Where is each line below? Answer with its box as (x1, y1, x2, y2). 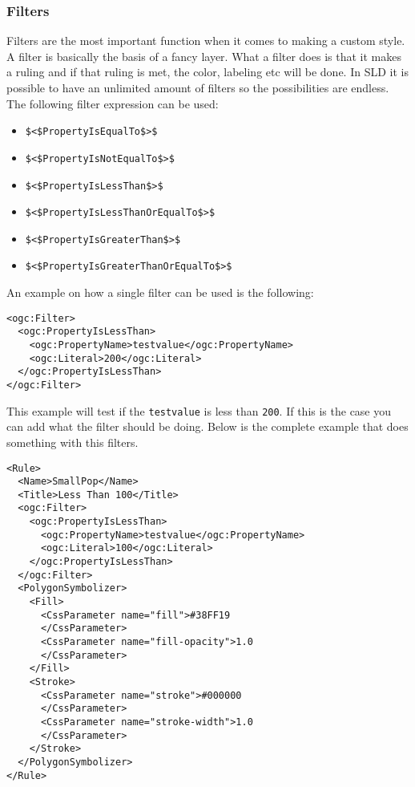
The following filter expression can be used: (6, 95, 219, 112)
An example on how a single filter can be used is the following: (6, 284, 314, 301)
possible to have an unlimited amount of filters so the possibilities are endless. (6, 79, 389, 95)
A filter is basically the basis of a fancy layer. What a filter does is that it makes (6, 47, 401, 64)
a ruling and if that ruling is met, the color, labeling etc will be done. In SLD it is (6, 63, 409, 80)
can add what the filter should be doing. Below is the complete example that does (6, 418, 409, 435)
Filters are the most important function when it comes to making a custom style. (6, 32, 405, 49)
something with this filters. (6, 433, 139, 450)
